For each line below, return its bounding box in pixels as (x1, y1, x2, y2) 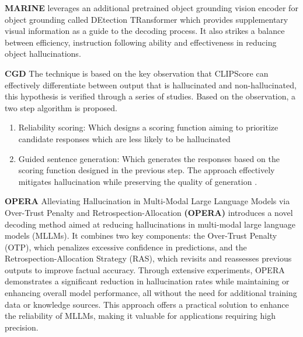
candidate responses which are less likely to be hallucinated (18, 132, 231, 145)
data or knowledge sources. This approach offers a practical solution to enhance (5, 298, 289, 310)
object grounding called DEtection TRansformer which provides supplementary (5, 13, 288, 25)
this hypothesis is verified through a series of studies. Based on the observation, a (5, 90, 296, 102)
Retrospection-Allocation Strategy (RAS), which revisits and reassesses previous (5, 252, 292, 264)
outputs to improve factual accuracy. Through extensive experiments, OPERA (5, 263, 285, 276)
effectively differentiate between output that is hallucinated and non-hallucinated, (5, 78, 297, 91)
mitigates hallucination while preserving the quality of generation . (18, 175, 257, 187)
